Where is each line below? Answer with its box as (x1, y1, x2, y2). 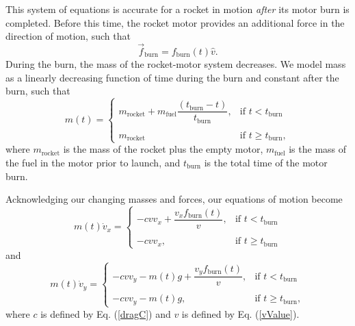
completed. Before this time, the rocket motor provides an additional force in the (5, 15, 345, 29)
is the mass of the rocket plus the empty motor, (63, 142, 263, 156)
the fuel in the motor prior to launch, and (5, 155, 181, 169)
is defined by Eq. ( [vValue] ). (181, 306, 300, 321)
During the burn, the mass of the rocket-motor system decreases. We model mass (5, 57, 346, 71)
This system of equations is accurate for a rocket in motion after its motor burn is (5, 2, 350, 16)
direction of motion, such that (5, 29, 131, 43)
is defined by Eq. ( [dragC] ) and (40, 306, 171, 321)
